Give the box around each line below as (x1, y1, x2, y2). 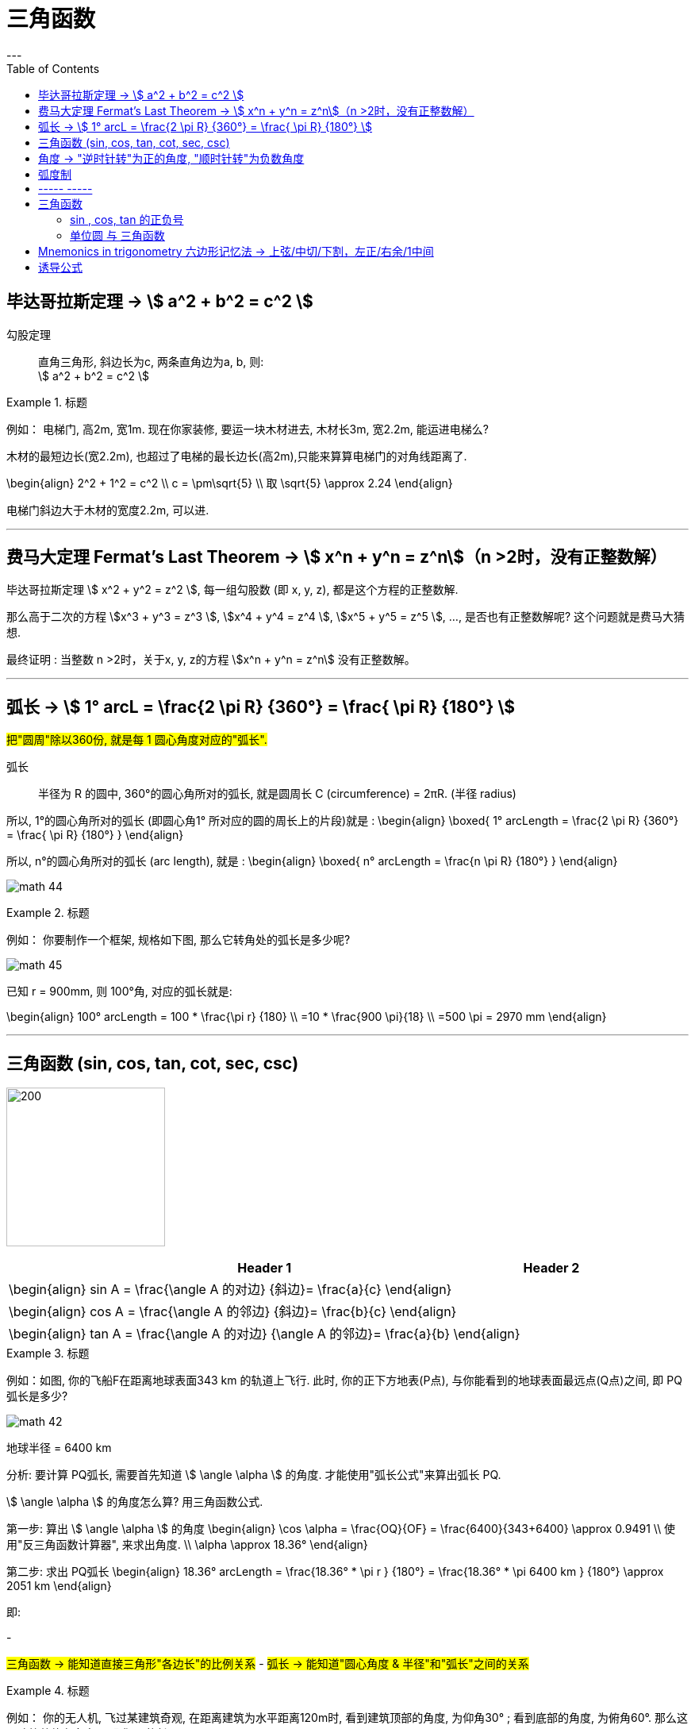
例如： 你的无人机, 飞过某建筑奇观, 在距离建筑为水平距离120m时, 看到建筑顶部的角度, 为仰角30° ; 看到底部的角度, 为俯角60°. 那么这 (6, 1711, 689, 1725)
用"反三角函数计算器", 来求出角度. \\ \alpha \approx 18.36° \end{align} (6, 1538, 368, 1552)
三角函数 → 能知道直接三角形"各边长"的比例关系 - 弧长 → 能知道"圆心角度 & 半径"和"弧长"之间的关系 (6, 1657, 529, 1671)
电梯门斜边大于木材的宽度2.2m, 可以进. (6, 503, 209, 517)
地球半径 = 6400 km (6, 1441, 112, 1455)
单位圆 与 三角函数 (70, 228, 165, 242)
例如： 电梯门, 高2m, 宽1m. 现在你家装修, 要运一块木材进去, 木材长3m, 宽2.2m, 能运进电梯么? (6, 422, 489, 436)
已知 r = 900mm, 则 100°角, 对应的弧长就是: (6, 984, 232, 999)
